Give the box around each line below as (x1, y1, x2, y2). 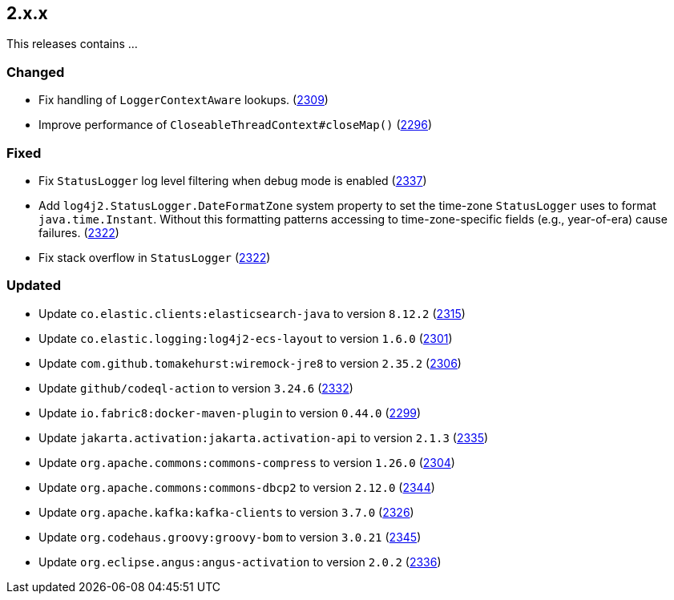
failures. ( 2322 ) (38, 225, 119, 240)
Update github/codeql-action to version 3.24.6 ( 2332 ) (38, 381, 353, 395)
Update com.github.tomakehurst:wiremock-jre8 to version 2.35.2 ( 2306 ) (38, 356, 462, 370)
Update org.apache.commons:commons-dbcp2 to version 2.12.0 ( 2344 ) (38, 480, 435, 494)
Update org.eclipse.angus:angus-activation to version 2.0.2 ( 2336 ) (38, 554, 442, 569)
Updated (6, 277, 61, 294)
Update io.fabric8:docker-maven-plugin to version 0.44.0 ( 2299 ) (38, 405, 422, 420)
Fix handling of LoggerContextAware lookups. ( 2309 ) (38, 93, 329, 107)
